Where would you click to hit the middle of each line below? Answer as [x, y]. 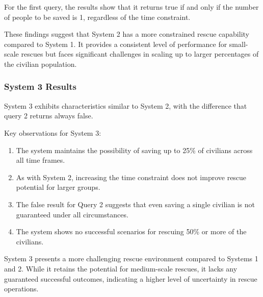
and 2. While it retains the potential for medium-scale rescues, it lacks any [121, 268]
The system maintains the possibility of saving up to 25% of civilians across [134, 150]
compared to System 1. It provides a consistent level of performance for [116, 44]
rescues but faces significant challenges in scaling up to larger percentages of [140, 54]
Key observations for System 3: [53, 132]
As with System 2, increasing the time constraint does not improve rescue [131, 177]
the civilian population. [41, 64]
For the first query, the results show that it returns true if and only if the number [131, 7]
